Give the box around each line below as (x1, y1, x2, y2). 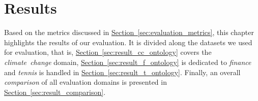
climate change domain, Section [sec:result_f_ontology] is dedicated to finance (4, 56, 251, 67)
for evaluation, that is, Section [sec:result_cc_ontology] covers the (4, 47, 212, 57)
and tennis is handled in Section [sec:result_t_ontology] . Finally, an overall (4, 66, 241, 77)
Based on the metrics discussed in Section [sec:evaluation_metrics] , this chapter (4, 27, 254, 38)
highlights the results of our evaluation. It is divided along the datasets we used (4, 37, 252, 47)
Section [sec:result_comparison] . (4, 86, 106, 97)
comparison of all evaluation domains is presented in (4, 77, 167, 87)
